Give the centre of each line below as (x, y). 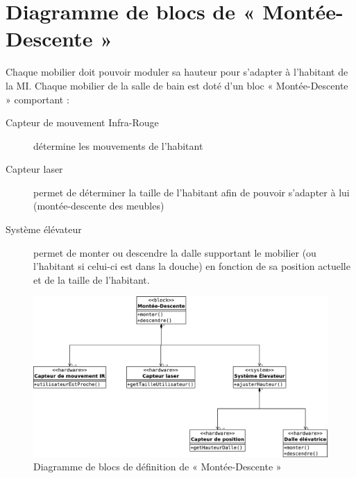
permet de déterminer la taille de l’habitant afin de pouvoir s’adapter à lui (192, 192)
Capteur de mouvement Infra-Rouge (82, 122)
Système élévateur (44, 229)
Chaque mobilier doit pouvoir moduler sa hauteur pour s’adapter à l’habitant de (177, 72)
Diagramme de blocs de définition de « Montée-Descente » (158, 467)
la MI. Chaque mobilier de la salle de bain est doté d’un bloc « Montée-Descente (177, 85)
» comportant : (37, 99)
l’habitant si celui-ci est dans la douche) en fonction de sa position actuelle (192, 266)
